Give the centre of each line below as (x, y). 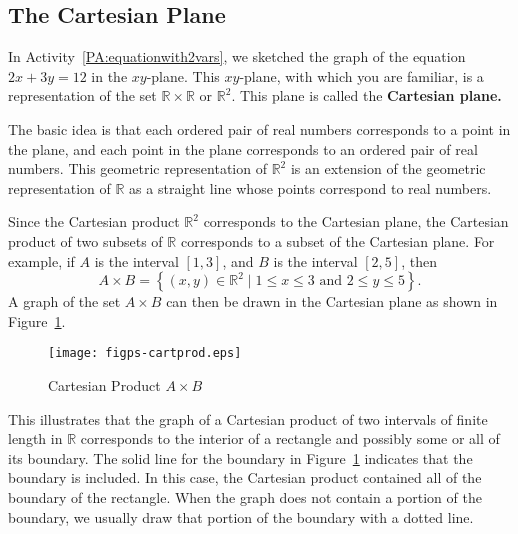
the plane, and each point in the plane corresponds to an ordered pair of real (243, 148)
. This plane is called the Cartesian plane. (366, 95)
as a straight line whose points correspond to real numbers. (310, 187)
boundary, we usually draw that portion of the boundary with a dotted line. (241, 516)
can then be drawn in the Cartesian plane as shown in (332, 301)
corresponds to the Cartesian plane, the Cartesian (356, 221)
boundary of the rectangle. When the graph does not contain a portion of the (245, 496)
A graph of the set (64, 301)
